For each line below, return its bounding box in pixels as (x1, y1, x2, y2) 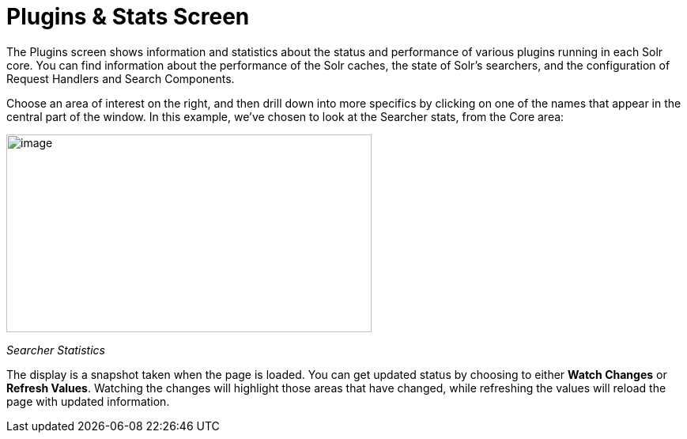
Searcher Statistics (6, 342, 105, 357)
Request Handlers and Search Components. (6, 71, 235, 85)
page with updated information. (6, 394, 170, 408)
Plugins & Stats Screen (6, 3, 250, 30)
